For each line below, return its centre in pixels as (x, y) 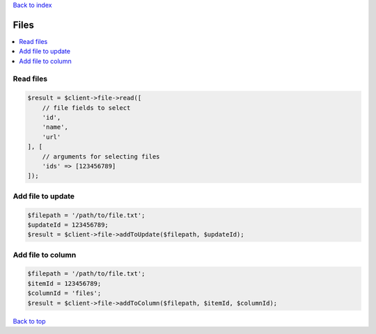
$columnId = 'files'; (64, 293)
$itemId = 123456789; (64, 283)
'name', (55, 127)
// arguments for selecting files (101, 156)
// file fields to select (86, 108)
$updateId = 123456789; (68, 225)
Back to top (29, 321)
